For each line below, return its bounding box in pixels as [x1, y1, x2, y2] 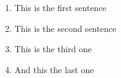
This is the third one [14, 42, 92, 55]
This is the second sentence [14, 21, 117, 34]
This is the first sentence [14, 1, 106, 14]
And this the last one [14, 63, 94, 76]
